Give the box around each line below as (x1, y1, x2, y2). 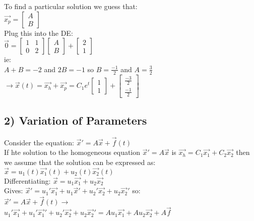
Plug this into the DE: (4, 27, 73, 38)
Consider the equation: (4, 137, 74, 147)
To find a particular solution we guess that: (4, 1, 138, 11)
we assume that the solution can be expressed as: (4, 156, 156, 167)
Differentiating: (4, 175, 51, 186)
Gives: (4, 185, 23, 196)
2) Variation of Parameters (4, 112, 147, 128)
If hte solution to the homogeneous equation (4, 147, 141, 157)
